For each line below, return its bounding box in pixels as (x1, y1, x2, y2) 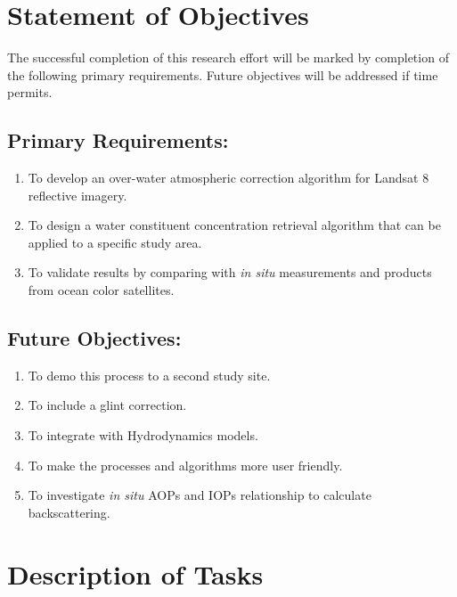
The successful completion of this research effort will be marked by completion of (7, 48, 449, 67)
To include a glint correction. (28, 396, 187, 414)
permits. (7, 83, 53, 102)
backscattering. (28, 503, 110, 521)
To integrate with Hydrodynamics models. (28, 426, 258, 445)
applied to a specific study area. (28, 233, 202, 251)
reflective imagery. (28, 185, 127, 204)
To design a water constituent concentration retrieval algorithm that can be (28, 216, 441, 234)
